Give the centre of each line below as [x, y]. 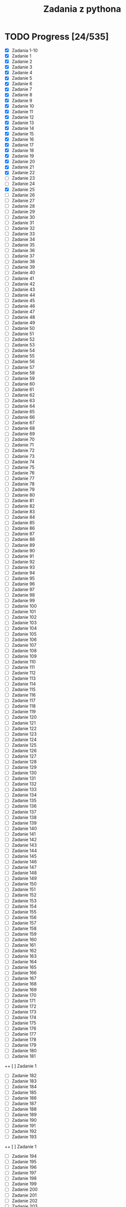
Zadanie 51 [23, 334]
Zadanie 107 [24, 645]
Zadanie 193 [24, 1137]
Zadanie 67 [23, 423]
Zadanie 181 [24, 1056]
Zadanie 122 [24, 728]
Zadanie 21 [23, 167]
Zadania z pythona [82, 9]
